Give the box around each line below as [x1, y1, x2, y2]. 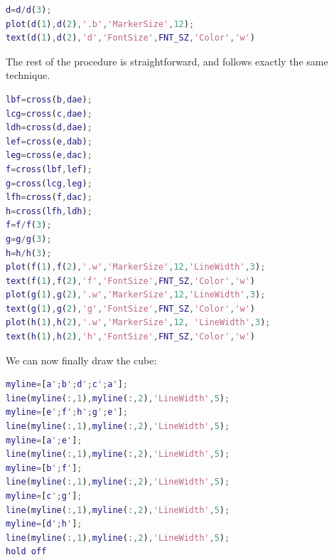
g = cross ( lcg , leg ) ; [6, 178, 92, 189]
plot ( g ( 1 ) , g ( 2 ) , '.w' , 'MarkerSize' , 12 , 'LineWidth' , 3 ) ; [6, 290, 266, 300]
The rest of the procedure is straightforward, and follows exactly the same [6, 53, 328, 68]
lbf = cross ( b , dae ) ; [6, 94, 92, 105]
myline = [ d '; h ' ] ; [6, 519, 82, 529]
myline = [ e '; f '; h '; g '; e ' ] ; [6, 407, 128, 418]
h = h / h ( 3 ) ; [6, 248, 52, 258]
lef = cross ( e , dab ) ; [6, 136, 92, 147]
